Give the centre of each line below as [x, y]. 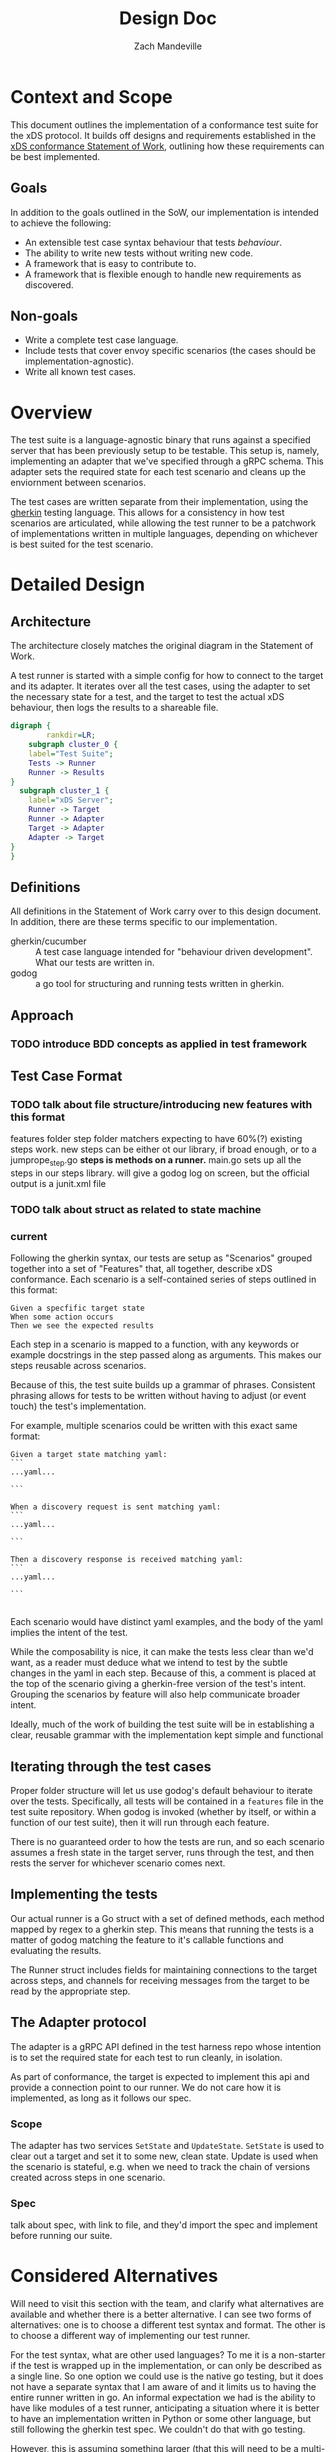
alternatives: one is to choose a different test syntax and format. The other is [168, 2325]
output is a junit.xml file [58, 1183]
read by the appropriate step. [70, 1991]
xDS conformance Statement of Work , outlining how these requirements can [167, 146]
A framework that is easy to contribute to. [110, 263]
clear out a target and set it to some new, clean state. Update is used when [164, 2156]
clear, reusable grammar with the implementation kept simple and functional [167, 1735]
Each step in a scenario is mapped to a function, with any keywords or [155, 1344]
